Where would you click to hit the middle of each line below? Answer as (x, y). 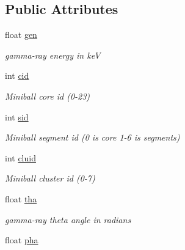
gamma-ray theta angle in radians (68, 219)
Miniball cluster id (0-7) (50, 178)
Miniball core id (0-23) (48, 96)
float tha (21, 198)
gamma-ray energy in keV (53, 55)
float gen (21, 35)
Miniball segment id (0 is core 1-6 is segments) (92, 137)
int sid (17, 116)
